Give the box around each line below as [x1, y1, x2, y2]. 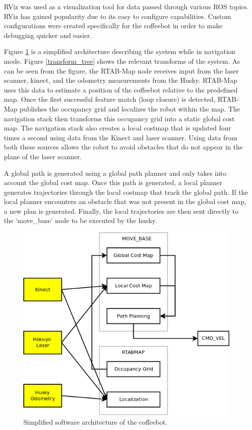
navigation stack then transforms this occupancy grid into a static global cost [4, 113, 235, 123]
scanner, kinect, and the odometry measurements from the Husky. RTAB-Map [4, 75, 237, 85]
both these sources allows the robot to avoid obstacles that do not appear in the [4, 142, 243, 152]
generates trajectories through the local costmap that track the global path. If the [4, 187, 248, 197]
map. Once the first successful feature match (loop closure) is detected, [4, 94, 216, 104]
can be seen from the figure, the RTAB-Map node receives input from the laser [4, 65, 239, 75]
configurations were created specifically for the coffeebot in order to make [4, 20, 223, 31]
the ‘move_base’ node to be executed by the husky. [4, 215, 157, 225]
